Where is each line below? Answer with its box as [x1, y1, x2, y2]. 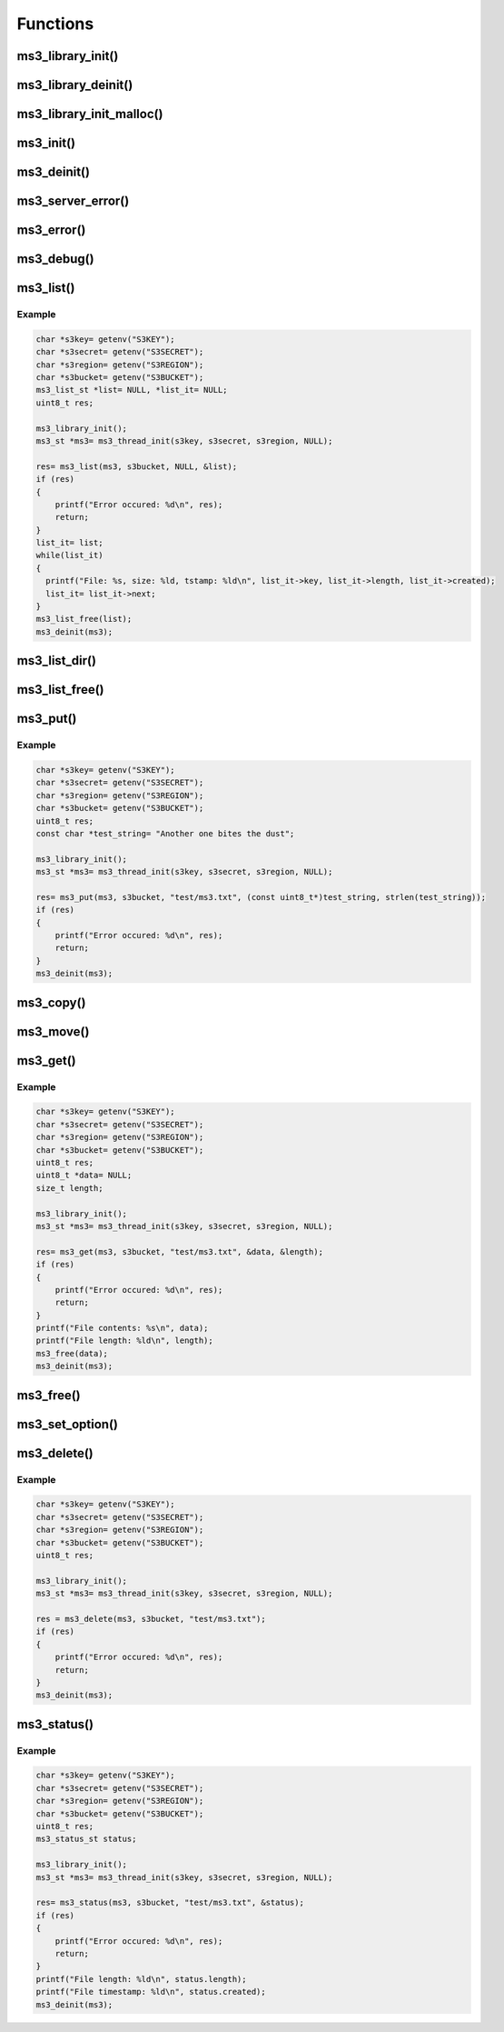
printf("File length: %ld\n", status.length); [35, 1974, 247, 1984]
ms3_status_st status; [35, 1834, 137, 1845]
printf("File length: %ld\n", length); [35, 1336, 213, 1346]
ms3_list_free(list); [35, 614, 133, 625]
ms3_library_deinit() [16, 77, 133, 93]
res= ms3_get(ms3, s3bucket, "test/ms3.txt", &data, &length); [35, 1246, 324, 1256]
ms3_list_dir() [16, 653, 97, 668]
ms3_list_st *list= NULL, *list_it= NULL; [35, 385, 228, 395]
